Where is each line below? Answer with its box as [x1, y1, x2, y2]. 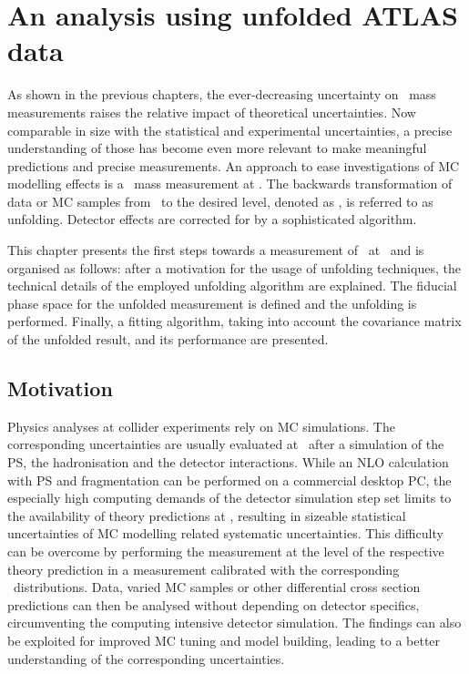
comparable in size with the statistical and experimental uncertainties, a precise [7, 120, 453, 139]
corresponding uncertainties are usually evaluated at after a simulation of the [7, 434, 444, 454]
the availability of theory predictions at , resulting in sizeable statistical [7, 505, 406, 525]
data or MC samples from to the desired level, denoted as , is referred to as [7, 191, 433, 210]
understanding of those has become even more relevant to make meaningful [7, 138, 427, 158]
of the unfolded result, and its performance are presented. [7, 330, 329, 349]
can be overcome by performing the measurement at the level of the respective [7, 541, 444, 560]
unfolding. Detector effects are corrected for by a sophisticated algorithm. [7, 209, 417, 229]
